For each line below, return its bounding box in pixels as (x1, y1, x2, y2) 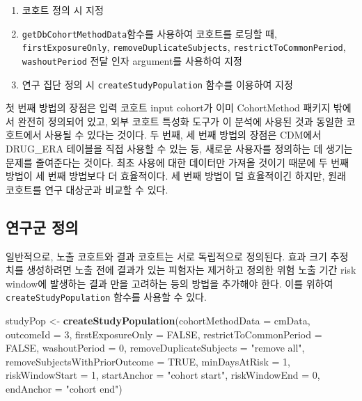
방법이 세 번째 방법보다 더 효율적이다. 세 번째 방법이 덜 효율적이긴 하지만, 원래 (6, 168, 346, 183)
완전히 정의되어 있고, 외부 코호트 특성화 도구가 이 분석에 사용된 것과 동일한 (17, 113, 343, 128)
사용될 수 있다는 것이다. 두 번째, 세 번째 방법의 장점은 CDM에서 (45, 127, 322, 142)
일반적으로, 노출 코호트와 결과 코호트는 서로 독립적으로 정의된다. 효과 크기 (6, 249, 327, 263)
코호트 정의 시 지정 (22, 3, 104, 17)
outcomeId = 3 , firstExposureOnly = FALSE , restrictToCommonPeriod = (6, 327, 322, 341)
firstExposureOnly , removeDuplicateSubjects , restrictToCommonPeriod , (22, 40, 346, 54)
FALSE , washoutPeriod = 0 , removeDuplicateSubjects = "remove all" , (6, 340, 305, 355)
